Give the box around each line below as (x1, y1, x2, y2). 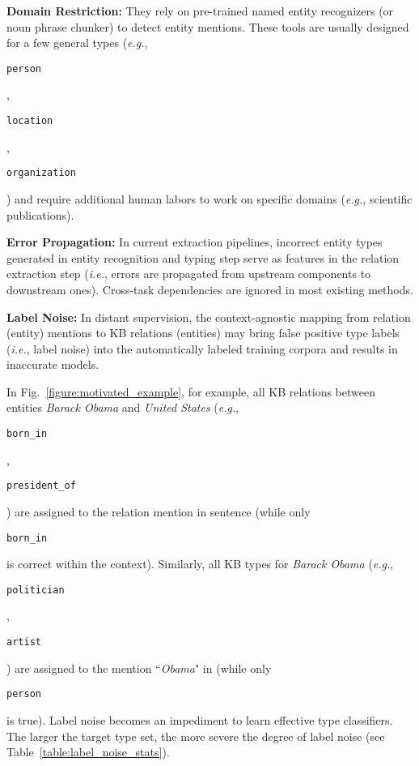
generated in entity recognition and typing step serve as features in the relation (6, 249, 400, 266)
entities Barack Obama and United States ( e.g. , (6, 399, 239, 416)
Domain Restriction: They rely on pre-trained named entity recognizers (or (6, 2, 394, 19)
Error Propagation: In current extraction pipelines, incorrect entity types (6, 233, 383, 250)
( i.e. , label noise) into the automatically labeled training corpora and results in (6, 340, 398, 357)
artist (6, 636, 41, 648)
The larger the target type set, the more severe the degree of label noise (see (6, 727, 385, 744)
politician (6, 584, 65, 596)
